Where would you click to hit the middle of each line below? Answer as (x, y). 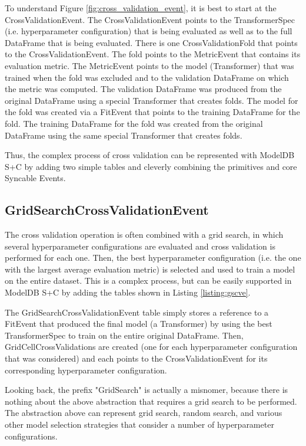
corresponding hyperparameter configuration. (86, 370)
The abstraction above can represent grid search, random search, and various (144, 413)
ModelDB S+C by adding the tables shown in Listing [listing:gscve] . (128, 292)
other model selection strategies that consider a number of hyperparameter (139, 424)
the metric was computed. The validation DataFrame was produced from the (143, 89)
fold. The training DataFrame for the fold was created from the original (134, 123)
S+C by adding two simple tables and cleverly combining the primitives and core (151, 166)
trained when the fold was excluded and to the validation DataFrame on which (147, 77)
